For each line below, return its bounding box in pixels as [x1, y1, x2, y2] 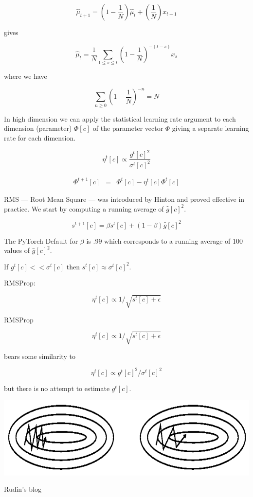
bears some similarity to [4, 351, 75, 361]
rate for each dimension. [4, 132, 76, 142]
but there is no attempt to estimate [4, 383, 110, 393]
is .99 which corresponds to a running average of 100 [86, 235, 243, 246]
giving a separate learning [172, 123, 249, 133]
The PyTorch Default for [4, 235, 78, 246]
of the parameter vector [92, 123, 163, 133]
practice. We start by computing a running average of [4, 203, 164, 213]
